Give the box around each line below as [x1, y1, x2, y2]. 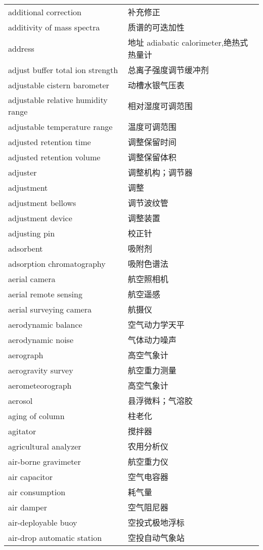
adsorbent [8, 242, 43, 254]
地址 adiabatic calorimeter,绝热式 [127, 37, 248, 48]
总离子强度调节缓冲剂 [127, 64, 209, 76]
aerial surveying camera [8, 303, 92, 315]
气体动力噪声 [127, 334, 177, 346]
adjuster [8, 166, 37, 178]
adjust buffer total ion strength [8, 63, 118, 76]
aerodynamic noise [8, 333, 74, 346]
